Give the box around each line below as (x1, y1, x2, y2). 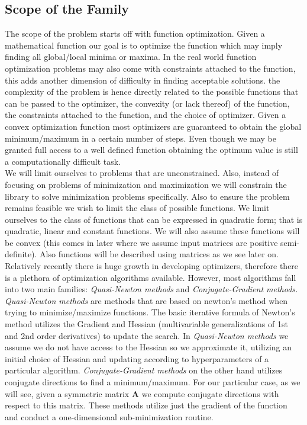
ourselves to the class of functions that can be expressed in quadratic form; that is (5, 213, 303, 225)
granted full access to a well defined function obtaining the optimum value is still (5, 143, 298, 156)
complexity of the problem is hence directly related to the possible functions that (5, 85, 299, 98)
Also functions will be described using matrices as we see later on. (40, 248, 279, 260)
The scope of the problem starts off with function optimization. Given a (5, 27, 265, 40)
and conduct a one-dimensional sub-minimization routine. (5, 410, 214, 423)
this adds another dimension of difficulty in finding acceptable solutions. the (5, 74, 280, 86)
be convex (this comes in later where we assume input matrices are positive (5, 236, 278, 248)
